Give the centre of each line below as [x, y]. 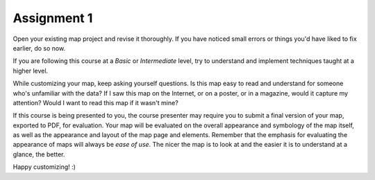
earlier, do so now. [39, 48]
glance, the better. [39, 154]
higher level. [31, 71]
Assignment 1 [53, 18]
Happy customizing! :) [44, 167]
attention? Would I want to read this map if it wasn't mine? [95, 102]
